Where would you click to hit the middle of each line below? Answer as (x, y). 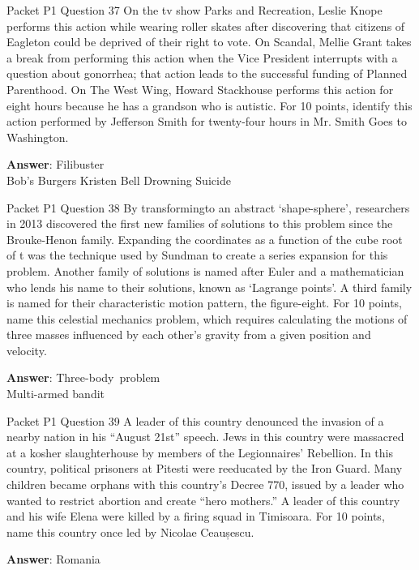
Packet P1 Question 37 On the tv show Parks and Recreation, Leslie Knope (195, 10)
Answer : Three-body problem (83, 377)
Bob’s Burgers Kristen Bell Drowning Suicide (119, 180)
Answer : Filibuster (56, 164)
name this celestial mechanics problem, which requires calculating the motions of (207, 318)
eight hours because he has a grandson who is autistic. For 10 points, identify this (209, 105)
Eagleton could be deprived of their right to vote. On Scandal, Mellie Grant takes (209, 42)
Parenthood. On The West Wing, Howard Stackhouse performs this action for (200, 89)
